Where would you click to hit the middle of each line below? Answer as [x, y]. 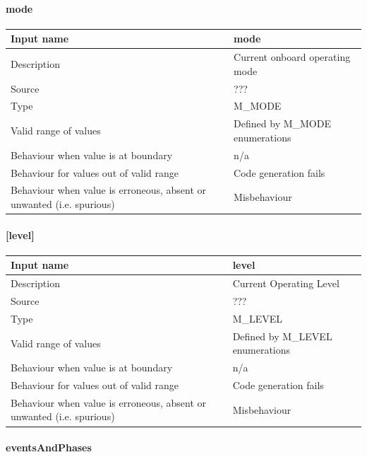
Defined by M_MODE [282, 123]
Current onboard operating [292, 57]
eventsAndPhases [49, 447]
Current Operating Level [286, 283]
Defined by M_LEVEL [282, 336]
